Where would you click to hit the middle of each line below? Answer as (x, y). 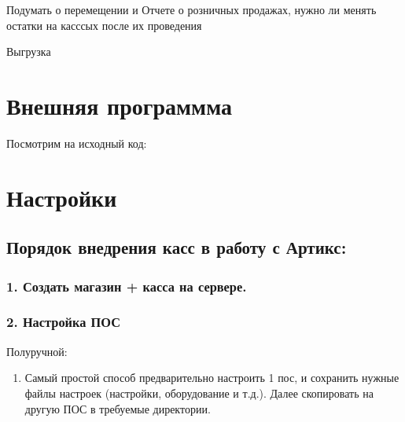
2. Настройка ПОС (64, 322)
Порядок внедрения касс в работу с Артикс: (177, 247)
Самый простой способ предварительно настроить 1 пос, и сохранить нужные (212, 378)
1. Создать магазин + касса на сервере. (127, 286)
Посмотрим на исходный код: (77, 143)
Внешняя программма (120, 105)
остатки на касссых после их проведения (104, 25)
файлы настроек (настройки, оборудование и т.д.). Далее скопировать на (199, 393)
